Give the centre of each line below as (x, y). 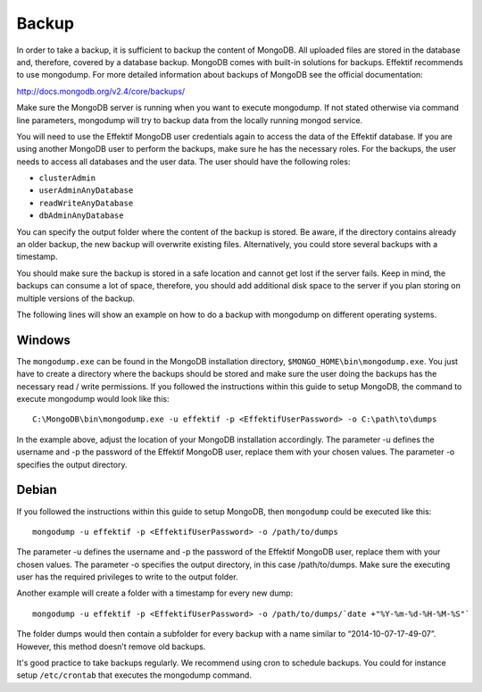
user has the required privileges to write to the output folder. (127, 577)
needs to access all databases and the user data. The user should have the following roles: (183, 162)
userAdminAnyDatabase (86, 191)
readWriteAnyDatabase (86, 203)
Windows (43, 340)
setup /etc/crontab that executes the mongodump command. (134, 675)
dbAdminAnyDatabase (81, 216)
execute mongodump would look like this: (93, 399)
